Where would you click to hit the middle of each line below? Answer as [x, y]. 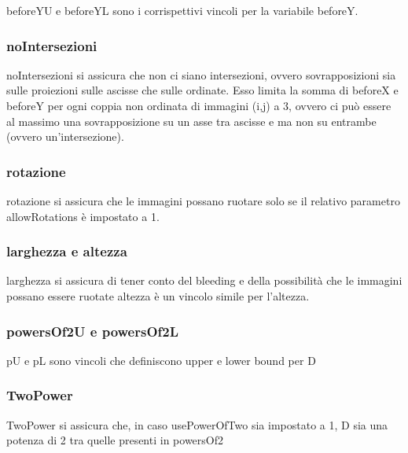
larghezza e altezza [67, 251]
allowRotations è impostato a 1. [83, 216]
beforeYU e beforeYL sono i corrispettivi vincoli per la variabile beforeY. [182, 10]
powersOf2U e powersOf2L [92, 331]
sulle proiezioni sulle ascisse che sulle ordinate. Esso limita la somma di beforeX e [202, 90]
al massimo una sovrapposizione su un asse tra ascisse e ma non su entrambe [191, 121]
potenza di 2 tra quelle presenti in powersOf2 [115, 440]
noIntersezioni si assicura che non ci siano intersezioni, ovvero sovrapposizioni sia [201, 74]
